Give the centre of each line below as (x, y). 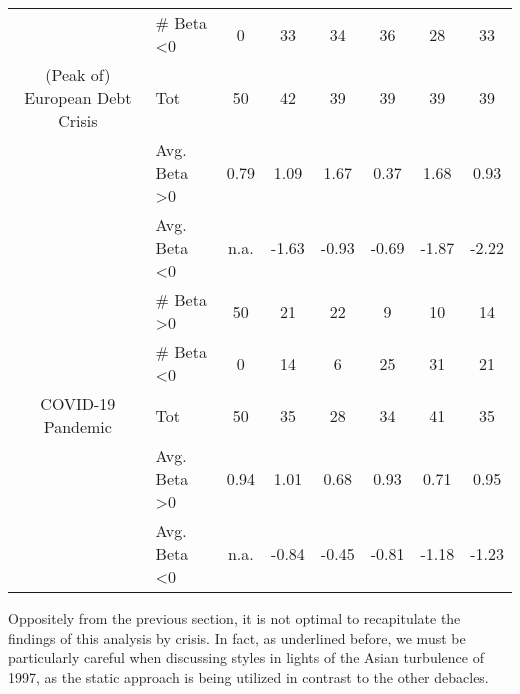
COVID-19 (78, 403)
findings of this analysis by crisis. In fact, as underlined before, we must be (237, 637)
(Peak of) (78, 74)
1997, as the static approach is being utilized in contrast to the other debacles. (248, 676)
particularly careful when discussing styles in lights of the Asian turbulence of (246, 657)
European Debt (78, 97)
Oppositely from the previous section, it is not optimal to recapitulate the (234, 618)
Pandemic (77, 426)
